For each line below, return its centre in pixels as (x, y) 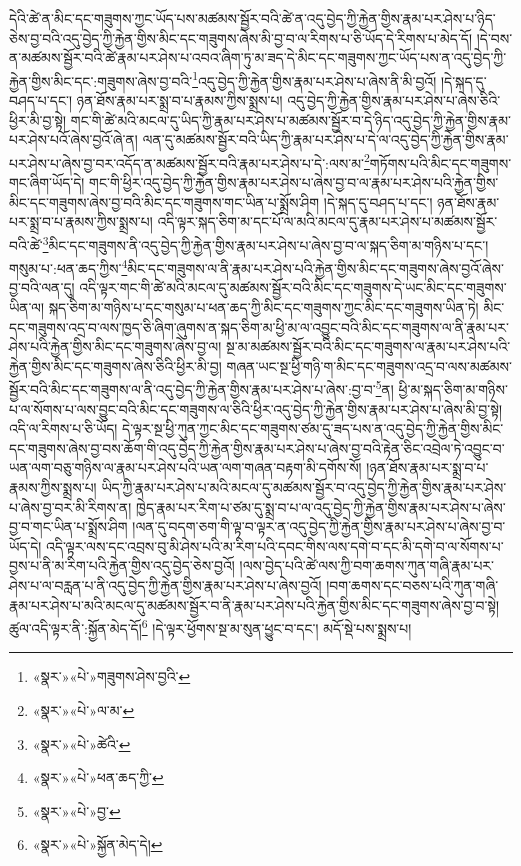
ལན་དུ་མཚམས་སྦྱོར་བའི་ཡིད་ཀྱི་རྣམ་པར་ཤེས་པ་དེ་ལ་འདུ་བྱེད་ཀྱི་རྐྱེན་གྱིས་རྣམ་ (325, 139)
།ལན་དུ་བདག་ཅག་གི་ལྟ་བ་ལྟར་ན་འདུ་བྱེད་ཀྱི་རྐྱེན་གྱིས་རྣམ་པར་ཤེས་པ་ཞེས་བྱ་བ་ (319, 526)
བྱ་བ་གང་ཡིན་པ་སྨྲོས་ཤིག (68, 526)
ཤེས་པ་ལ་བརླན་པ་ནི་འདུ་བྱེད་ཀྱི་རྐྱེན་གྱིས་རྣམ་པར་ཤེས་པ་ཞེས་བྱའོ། (165, 584)
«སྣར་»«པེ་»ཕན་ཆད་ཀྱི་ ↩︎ (98, 777)
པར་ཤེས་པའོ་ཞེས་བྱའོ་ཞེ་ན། (73, 139)
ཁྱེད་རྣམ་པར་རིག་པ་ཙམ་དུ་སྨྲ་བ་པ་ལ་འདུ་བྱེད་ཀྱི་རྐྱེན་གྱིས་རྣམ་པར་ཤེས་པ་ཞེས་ (321, 506)
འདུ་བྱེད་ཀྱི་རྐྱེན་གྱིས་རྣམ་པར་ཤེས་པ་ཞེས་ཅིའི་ (394, 100)
